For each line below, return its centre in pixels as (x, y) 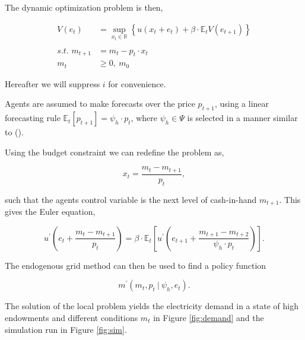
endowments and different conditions (72, 317)
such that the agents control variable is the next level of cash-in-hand (131, 199)
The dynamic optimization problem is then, (84, 7)
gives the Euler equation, (50, 212)
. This (290, 199)
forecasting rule (33, 118)
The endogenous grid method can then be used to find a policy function (136, 265)
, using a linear (242, 104)
